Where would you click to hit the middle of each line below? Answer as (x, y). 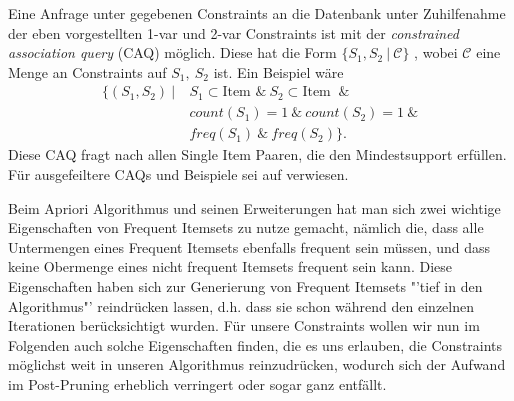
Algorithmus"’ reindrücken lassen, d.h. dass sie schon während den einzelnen (241, 305)
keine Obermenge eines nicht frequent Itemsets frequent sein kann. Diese (230, 266)
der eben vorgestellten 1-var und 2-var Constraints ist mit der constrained (233, 32)
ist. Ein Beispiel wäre (278, 71)
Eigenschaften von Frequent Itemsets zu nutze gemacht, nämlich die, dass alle (246, 227)
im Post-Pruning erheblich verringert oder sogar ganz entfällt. (197, 384)
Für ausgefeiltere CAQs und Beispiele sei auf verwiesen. (178, 174)
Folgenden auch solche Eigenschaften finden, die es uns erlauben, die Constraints (255, 344)
